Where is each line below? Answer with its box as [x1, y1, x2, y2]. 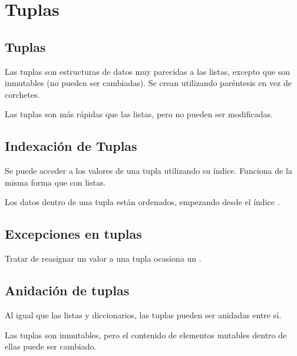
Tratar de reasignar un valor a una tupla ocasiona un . [5, 252, 202, 265]
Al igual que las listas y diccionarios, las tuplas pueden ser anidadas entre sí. [5, 308, 282, 321]
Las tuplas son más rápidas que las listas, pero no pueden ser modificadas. [5, 108, 273, 120]
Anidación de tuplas [5, 281, 130, 299]
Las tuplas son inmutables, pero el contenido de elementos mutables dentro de [5, 328, 287, 341]
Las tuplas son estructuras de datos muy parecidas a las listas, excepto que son [5, 65, 291, 77]
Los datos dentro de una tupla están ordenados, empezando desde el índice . [5, 196, 280, 208]
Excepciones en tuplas [5, 225, 142, 243]
